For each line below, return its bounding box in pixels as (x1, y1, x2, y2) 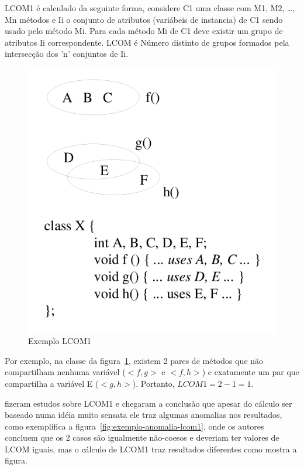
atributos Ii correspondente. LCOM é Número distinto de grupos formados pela (5, 36, 289, 48)
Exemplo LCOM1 (28, 335, 91, 347)
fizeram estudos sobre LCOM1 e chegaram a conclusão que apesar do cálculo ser (5, 397, 292, 409)
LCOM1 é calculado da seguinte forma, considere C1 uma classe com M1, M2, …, (5, 2, 295, 13)
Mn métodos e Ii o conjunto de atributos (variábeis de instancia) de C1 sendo (5, 13, 283, 25)
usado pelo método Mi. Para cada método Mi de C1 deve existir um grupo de (5, 25, 283, 37)
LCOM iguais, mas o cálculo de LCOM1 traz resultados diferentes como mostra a (5, 442, 297, 455)
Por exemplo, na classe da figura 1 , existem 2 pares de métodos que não (5, 354, 264, 366)
